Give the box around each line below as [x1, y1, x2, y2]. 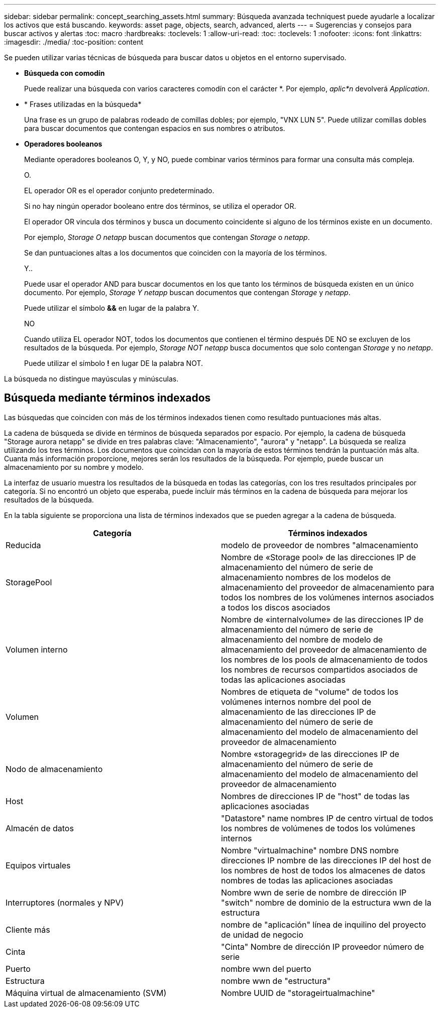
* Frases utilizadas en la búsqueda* [24, 100, 142, 108]
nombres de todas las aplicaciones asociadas [221, 875, 393, 885]
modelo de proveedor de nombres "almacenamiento [221, 540, 418, 550]
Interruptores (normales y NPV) [6, 897, 124, 908]
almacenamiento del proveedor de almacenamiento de [221, 644, 427, 655]
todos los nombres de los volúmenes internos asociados [221, 592, 434, 602]
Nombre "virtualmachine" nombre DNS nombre [221, 845, 399, 855]
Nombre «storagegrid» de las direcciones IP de [221, 748, 399, 759]
